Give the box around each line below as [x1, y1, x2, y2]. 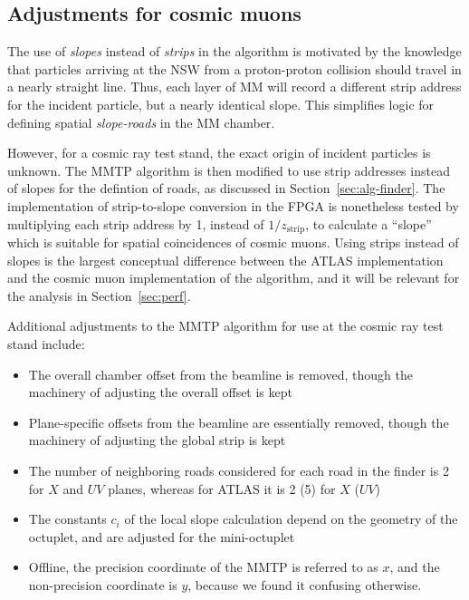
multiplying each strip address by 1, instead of [7, 214, 264, 233]
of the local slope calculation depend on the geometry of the [124, 509, 458, 528]
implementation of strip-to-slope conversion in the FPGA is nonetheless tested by [7, 196, 459, 215]
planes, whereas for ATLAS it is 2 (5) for [108, 479, 336, 498]
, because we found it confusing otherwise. [187, 575, 422, 594]
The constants [28, 509, 107, 528]
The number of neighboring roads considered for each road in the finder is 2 [28, 460, 449, 479]
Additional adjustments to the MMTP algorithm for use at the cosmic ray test [7, 316, 444, 335]
